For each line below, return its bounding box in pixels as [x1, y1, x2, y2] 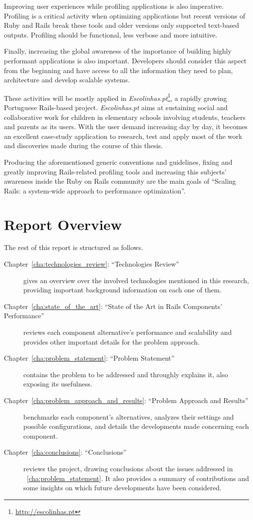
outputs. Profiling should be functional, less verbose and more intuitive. [4, 29, 217, 39]
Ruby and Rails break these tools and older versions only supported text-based [4, 20, 239, 30]
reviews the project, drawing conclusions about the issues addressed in [23, 463, 233, 473]
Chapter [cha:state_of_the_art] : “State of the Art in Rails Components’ [4, 301, 222, 311]
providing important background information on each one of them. [23, 285, 222, 295]
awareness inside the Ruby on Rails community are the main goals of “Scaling [4, 176, 236, 186]
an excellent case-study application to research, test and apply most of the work [4, 131, 242, 141]
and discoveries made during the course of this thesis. [4, 140, 163, 151]
